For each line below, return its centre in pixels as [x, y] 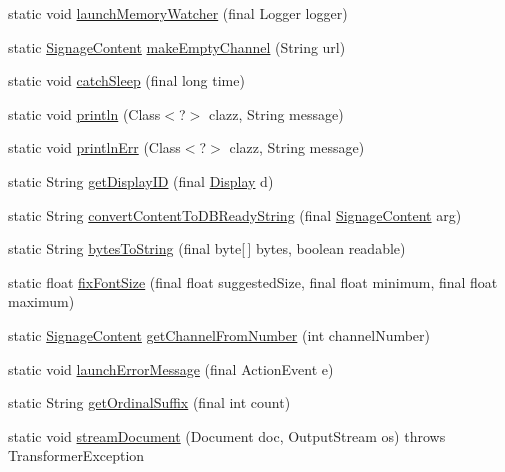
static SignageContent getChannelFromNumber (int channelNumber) [219, 334]
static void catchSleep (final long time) [126, 80]
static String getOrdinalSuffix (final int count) [149, 402]
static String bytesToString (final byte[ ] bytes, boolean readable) [207, 248]
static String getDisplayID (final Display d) [141, 180]
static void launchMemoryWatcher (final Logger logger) [178, 13]
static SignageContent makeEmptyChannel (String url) [177, 46]
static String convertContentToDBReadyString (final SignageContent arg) [235, 214]
